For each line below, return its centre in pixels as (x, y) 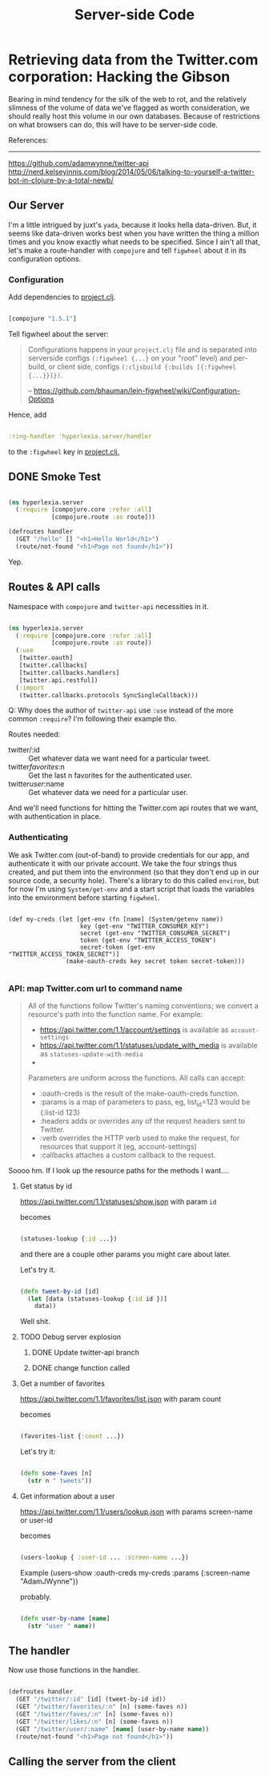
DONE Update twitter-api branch (86, 1353)
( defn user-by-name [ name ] (65, 1618)
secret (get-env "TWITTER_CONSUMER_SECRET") (155, 933)
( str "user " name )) (62, 1626)
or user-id (36, 1520)
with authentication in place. (55, 817)
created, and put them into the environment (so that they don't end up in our (134, 872)
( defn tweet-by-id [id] (60, 1291)
